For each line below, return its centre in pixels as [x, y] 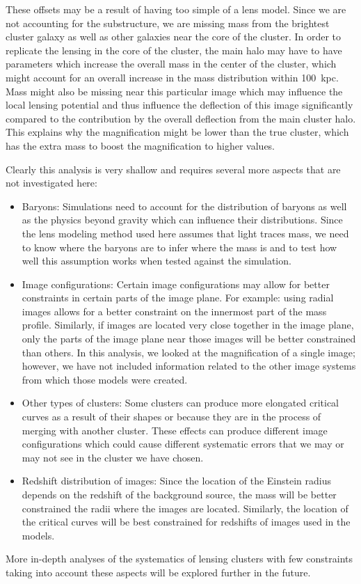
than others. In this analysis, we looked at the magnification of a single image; [188, 352]
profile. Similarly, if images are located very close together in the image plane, [188, 325]
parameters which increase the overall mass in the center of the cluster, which [171, 64]
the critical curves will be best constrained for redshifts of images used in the [186, 522]
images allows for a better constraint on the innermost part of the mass [174, 311]
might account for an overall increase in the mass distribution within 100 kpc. [172, 77]
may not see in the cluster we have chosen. [113, 457]
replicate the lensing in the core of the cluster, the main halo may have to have [174, 50]
